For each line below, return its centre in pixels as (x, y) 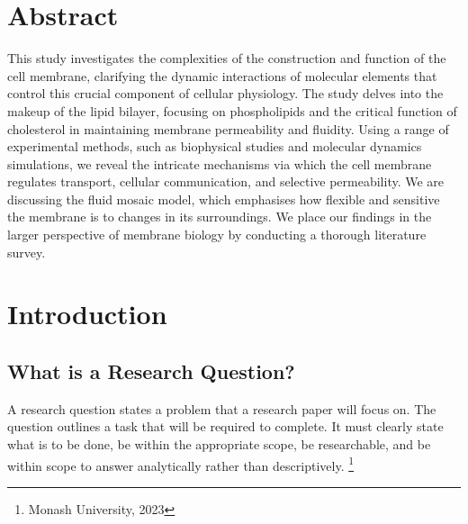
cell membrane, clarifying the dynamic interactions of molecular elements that (222, 75)
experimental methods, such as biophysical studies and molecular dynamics (215, 146)
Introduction (87, 314)
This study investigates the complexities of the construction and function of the (227, 58)
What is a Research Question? (151, 371)
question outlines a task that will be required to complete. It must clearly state (225, 426)
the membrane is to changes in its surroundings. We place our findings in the (220, 217)
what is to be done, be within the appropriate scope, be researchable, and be (219, 444)
